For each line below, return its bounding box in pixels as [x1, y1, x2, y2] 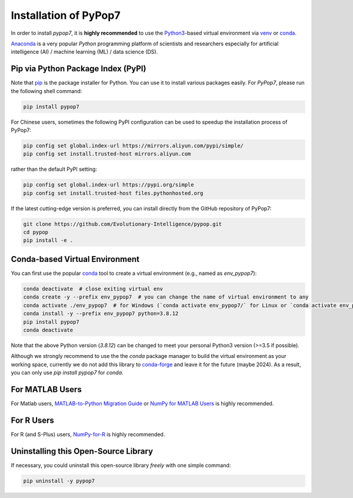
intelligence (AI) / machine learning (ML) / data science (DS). [11, 48, 158, 55]
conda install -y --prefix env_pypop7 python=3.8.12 [23, 310, 179, 317]
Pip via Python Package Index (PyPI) [11, 64, 146, 74]
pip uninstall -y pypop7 [23, 477, 95, 484]
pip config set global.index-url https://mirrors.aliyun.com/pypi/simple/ [23, 142, 244, 149]
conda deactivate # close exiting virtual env [23, 285, 163, 292]
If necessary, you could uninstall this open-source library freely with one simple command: [11, 462, 231, 469]
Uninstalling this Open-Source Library [11, 446, 153, 456]
